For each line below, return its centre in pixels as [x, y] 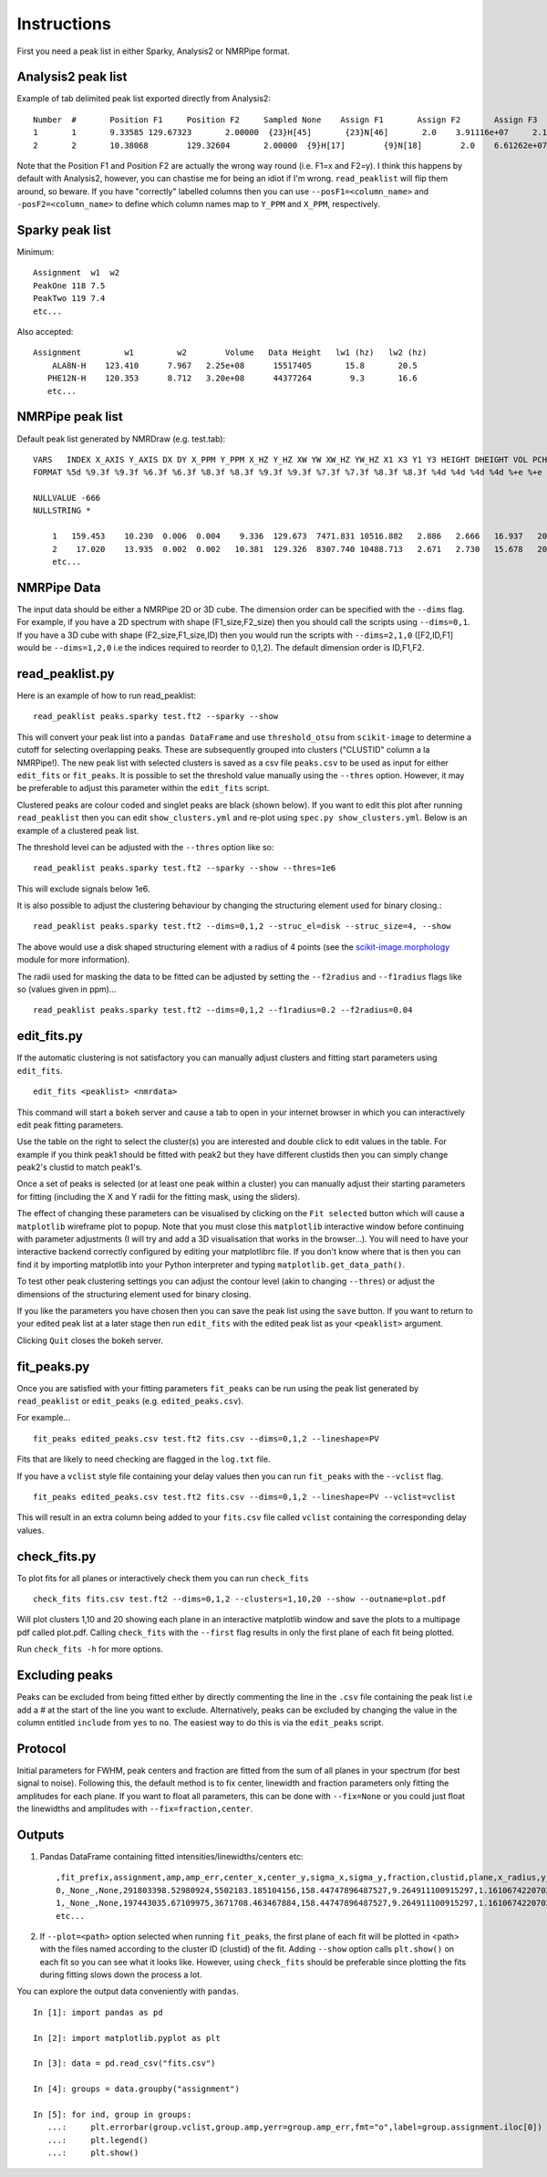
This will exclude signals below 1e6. [83, 889]
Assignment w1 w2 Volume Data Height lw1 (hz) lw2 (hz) [230, 353]
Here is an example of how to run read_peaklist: [106, 696]
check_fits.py [57, 1556]
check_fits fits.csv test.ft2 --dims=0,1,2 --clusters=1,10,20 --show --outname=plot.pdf [240, 1599]
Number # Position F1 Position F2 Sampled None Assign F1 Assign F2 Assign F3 [285, 120]
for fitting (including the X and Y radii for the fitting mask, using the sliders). [159, 1196]
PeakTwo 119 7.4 [69, 298]
